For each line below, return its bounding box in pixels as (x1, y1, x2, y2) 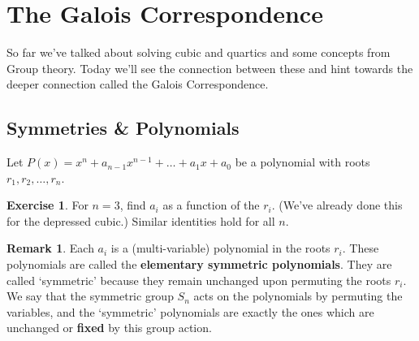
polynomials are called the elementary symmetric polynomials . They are (6, 256, 392, 273)
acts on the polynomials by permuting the (193, 287, 403, 304)
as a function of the (162, 196, 260, 214)
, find (119, 196, 146, 214)
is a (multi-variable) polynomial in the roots (110, 240, 330, 257)
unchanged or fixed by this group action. (6, 319, 212, 336)
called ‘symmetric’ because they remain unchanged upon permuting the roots (6, 271, 391, 288)
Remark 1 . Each (6, 240, 94, 257)
